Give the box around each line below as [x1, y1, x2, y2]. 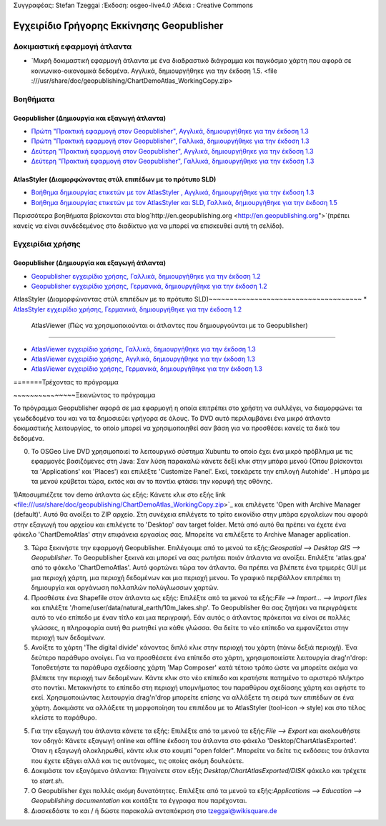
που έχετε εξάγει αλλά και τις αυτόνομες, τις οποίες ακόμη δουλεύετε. [31, 756, 244, 765]
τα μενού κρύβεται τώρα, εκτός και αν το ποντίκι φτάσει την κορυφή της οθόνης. [31, 477, 273, 486]
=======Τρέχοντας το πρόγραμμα [13, 377, 119, 386]
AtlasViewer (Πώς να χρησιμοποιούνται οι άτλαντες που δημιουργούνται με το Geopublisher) [31, 322, 308, 330]
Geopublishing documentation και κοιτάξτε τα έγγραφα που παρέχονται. [31, 797, 247, 805]
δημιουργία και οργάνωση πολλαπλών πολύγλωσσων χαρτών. [31, 583, 219, 592]
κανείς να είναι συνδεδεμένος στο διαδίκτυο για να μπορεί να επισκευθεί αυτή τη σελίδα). [13, 222, 284, 230]
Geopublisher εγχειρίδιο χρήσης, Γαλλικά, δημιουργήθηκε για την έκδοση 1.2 [31, 272, 261, 280]
